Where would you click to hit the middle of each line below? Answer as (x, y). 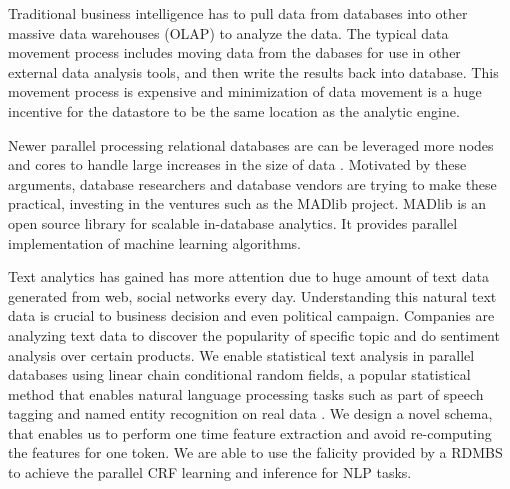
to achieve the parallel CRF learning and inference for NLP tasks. (210, 472)
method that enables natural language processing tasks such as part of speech (246, 393)
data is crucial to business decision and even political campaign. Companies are (251, 315)
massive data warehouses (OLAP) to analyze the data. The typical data (228, 32)
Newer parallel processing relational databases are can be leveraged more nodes (251, 144)
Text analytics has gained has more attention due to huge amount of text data (248, 276)
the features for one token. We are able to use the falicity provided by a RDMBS (255, 452)
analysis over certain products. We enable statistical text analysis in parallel (241, 354)
